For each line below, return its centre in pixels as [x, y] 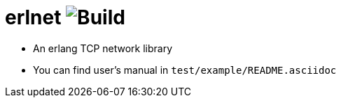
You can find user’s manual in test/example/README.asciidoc [185, 70]
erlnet [33, 17]
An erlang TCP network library [103, 48]
